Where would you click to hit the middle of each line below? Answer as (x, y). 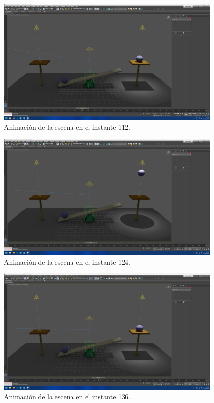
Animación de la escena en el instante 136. (67, 396)
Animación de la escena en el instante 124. (67, 261)
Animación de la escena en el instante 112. (67, 127)
